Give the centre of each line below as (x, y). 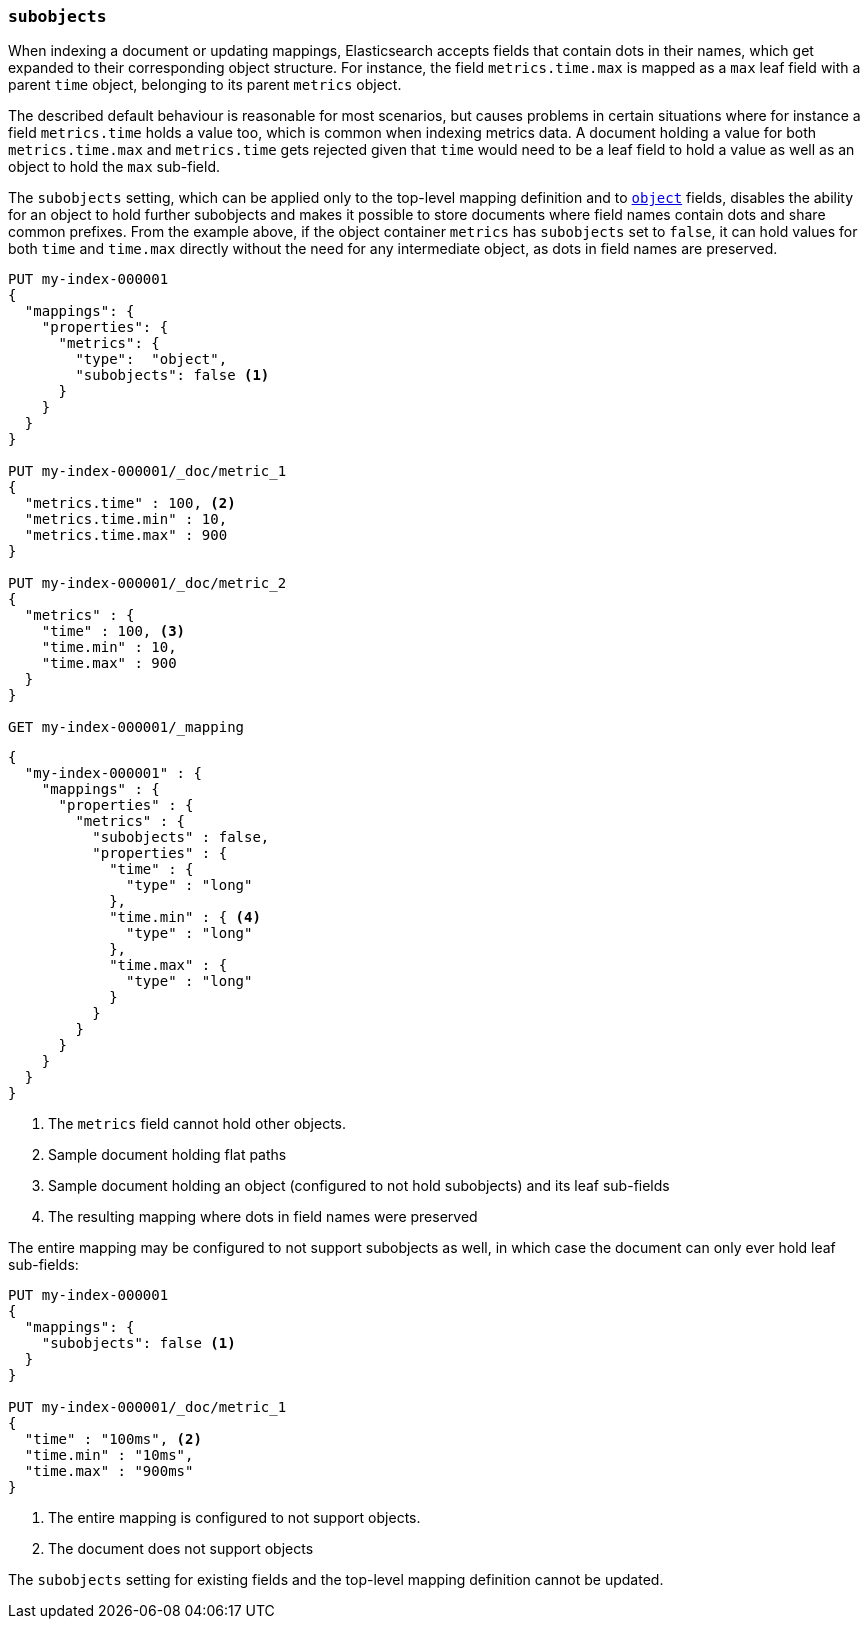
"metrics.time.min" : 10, (126, 519)
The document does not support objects (181, 1549)
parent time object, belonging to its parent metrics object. (205, 85)
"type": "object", (151, 359)
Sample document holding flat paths (167, 1155)
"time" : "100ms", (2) (113, 1439)
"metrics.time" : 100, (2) (130, 503)
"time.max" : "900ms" (109, 1471)
